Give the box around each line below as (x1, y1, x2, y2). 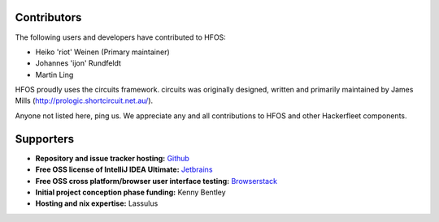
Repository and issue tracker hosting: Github (35, 153, 190, 163)
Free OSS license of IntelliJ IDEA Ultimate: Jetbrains (35, 164, 213, 174)
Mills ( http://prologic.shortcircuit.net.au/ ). (15, 96, 154, 105)
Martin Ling (35, 70, 74, 79)
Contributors (15, 11, 82, 24)
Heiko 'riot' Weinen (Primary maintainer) (35, 47, 170, 57)
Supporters (15, 132, 75, 146)
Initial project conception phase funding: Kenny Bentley (35, 187, 227, 197)
